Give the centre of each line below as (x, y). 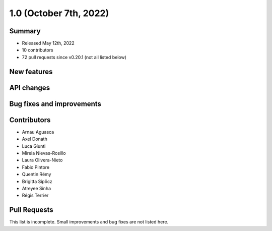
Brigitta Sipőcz (37, 181)
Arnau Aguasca (38, 132)
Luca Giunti (34, 146)
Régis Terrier (35, 195)
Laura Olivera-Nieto (42, 160)
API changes (30, 88)
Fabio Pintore (36, 167)
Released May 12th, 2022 (48, 43)
